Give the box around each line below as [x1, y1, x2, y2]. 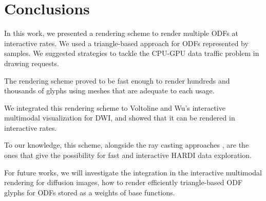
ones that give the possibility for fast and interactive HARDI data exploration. [4, 150, 252, 160]
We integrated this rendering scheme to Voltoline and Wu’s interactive [4, 102, 225, 113]
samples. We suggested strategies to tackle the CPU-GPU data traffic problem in [4, 48, 259, 58]
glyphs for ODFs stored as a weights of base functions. [4, 187, 175, 197]
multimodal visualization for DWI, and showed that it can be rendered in [4, 112, 235, 123]
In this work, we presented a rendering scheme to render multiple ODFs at [4, 28, 238, 38]
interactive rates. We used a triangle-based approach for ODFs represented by [4, 37, 249, 48]
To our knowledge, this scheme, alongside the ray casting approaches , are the [4, 139, 249, 150]
